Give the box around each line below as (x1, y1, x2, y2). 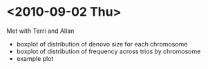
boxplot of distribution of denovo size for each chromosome (16, 40, 188, 48)
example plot (16, 54, 54, 62)
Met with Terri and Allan (6, 27, 75, 35)
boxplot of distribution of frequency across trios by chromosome (16, 47, 201, 55)
